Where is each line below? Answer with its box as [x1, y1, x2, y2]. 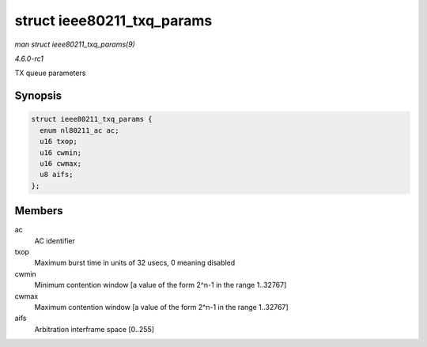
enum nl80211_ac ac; [40, 126, 119, 134]
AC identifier [34, 236, 75, 245]
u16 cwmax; [40, 159, 82, 168]
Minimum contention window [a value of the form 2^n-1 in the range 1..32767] [34, 281, 287, 290]
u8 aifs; [40, 170, 74, 179]
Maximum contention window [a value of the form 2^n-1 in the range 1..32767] [34, 302, 289, 311]
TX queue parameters [14, 68, 86, 78]
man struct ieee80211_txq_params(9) [14, 40, 136, 49]
